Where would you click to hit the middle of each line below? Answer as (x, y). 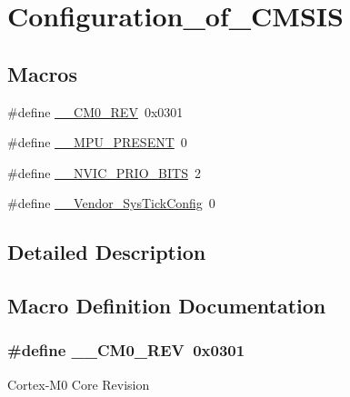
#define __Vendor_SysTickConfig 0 (111, 203)
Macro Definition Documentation (167, 306)
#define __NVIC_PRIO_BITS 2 (104, 172)
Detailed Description (107, 252)
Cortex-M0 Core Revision (79, 384)
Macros (42, 73)
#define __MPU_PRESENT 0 (97, 142)
